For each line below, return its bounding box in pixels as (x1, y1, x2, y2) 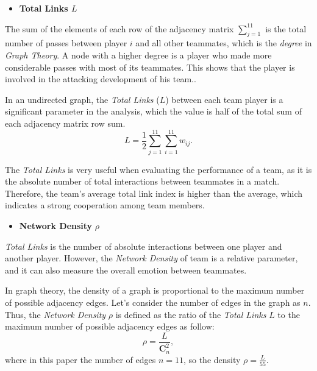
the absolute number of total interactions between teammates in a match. (5, 175, 280, 188)
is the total (265, 22, 307, 35)
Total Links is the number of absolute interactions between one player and (5, 239, 282, 252)
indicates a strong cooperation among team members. (5, 199, 205, 211)
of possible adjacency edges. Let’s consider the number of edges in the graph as (5, 296, 301, 309)
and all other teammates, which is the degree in (135, 37, 312, 49)
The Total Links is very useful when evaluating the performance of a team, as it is (5, 163, 312, 175)
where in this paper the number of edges (5, 353, 156, 366)
